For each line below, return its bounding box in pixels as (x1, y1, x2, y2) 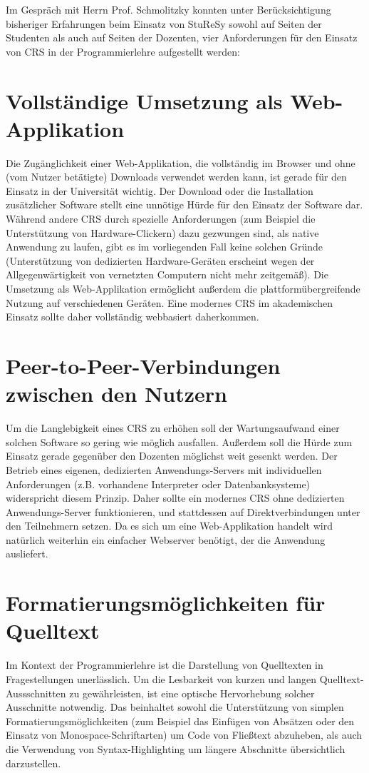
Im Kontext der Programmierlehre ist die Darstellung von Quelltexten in (6, 657, 323, 672)
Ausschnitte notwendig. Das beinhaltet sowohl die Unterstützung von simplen (6, 699, 344, 714)
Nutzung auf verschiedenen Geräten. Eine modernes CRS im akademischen (6, 295, 333, 310)
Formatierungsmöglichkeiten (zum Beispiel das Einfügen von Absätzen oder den (6, 713, 355, 728)
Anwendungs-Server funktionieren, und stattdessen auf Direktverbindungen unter (6, 504, 360, 519)
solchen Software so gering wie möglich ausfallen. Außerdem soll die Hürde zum (6, 434, 353, 449)
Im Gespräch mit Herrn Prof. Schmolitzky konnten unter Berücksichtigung (6, 2, 331, 16)
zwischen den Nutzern (6, 379, 227, 408)
